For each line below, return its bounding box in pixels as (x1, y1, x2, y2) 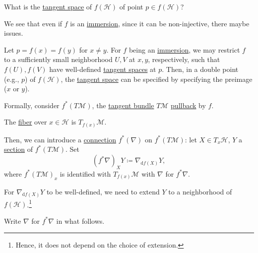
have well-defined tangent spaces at (49, 63, 156, 74)
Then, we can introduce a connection (4, 134, 116, 144)
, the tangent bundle (92, 100, 154, 110)
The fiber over (4, 117, 47, 127)
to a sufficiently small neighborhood (4, 54, 113, 64)
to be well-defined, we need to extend (46, 186, 160, 196)
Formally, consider (4, 100, 60, 110)
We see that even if (4, 18, 63, 28)
